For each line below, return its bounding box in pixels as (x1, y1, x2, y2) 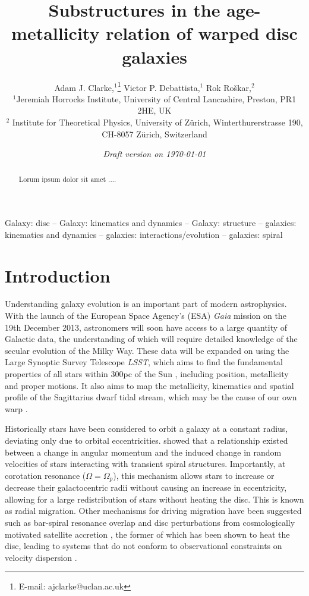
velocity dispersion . (5, 551, 77, 563)
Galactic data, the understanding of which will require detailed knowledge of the (5, 332, 298, 345)
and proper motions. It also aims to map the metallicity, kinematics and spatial (5, 379, 294, 391)
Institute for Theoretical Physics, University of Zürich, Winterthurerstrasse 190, (12, 115, 303, 128)
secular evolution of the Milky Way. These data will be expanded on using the (5, 344, 289, 356)
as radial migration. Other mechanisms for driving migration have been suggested (5, 504, 302, 517)
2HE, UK (137, 104, 172, 117)
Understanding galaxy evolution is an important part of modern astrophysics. (5, 297, 287, 310)
